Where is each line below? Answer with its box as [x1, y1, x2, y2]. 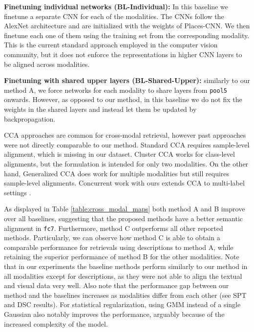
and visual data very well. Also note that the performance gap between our [4, 280, 229, 290]
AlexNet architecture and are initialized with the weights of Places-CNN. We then [4, 21, 250, 31]
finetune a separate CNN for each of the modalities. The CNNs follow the [4, 11, 224, 21]
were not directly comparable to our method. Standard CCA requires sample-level [4, 139, 250, 149]
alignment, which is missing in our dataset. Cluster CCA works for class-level [4, 149, 235, 159]
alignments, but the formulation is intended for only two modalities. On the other [4, 158, 249, 168]
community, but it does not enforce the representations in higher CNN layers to [4, 49, 242, 59]
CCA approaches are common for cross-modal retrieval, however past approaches [4, 130, 246, 140]
